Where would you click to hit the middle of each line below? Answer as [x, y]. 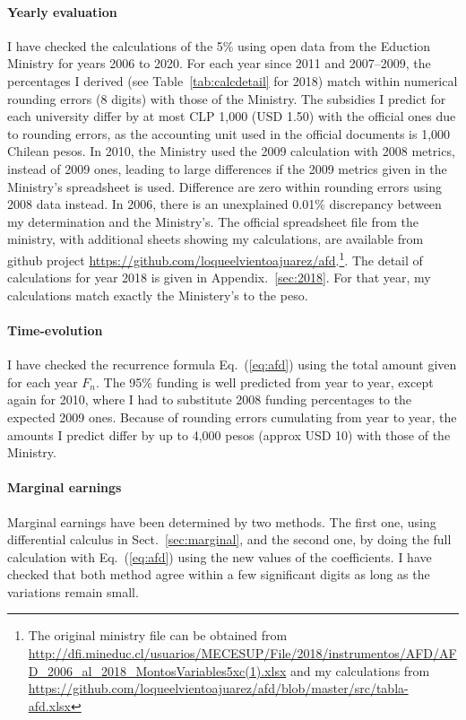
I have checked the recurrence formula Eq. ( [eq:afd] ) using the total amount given [232, 364]
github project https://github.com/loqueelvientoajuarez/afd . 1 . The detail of [215, 258]
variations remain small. [73, 591]
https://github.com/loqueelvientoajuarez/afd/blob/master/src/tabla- [218, 688]
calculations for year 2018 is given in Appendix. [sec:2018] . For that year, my [219, 278]
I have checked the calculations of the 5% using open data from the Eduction [219, 45]
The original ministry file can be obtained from [158, 635]
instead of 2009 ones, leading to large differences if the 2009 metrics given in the [227, 168]
